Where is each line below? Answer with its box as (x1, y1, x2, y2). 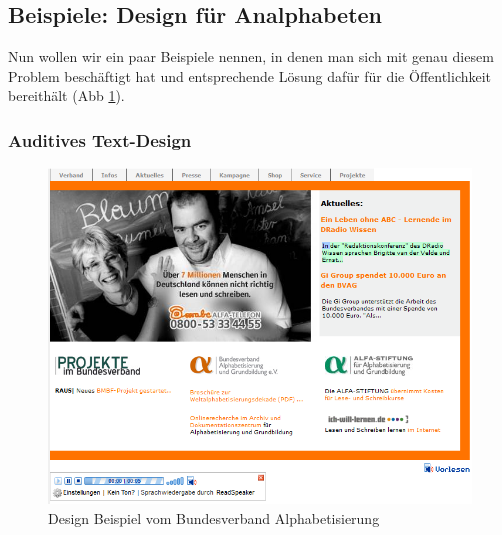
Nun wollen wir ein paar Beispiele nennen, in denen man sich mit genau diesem (8, 46, 494, 67)
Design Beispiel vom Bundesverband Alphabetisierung (48, 507, 380, 528)
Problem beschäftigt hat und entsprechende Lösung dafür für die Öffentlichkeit (8, 65, 492, 86)
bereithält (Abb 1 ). (8, 85, 125, 106)
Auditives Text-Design (8, 127, 192, 152)
